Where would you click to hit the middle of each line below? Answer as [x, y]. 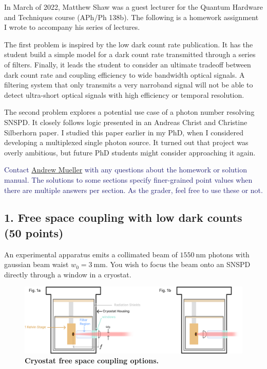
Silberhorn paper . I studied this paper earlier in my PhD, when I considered [124, 132]
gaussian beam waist [36, 264]
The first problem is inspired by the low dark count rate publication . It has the [129, 44]
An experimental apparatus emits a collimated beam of [91, 254]
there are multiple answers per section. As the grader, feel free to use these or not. [133, 190]
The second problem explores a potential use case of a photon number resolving [129, 112]
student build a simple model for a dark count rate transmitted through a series [130, 54]
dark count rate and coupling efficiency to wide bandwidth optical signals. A [125, 74]
